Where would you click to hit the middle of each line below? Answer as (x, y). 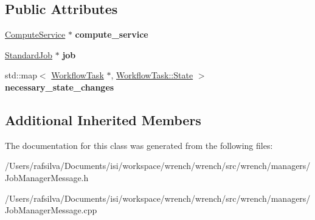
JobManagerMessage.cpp (51, 210)
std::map (21, 75)
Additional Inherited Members (103, 119)
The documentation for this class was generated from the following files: (139, 145)
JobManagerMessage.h (47, 177)
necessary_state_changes (60, 87)
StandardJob (29, 54)
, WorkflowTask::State (152, 75)
